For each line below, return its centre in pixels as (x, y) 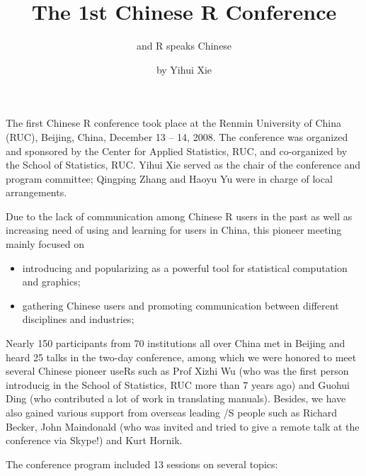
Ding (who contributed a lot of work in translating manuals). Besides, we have (176, 398)
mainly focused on (45, 244)
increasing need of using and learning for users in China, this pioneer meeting (174, 230)
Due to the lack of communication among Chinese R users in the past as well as (179, 216)
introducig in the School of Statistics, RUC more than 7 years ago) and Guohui (178, 384)
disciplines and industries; (78, 319)
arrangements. (36, 192)
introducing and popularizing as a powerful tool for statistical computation (185, 267)
